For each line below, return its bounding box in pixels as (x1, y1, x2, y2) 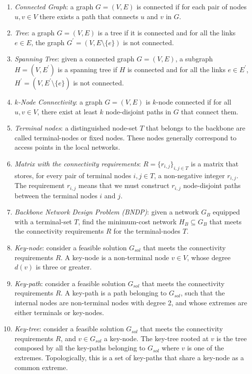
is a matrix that (191, 158, 239, 168)
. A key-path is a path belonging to (60, 288, 167, 298)
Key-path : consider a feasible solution (14, 278, 126, 288)
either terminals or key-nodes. (14, 307, 104, 317)
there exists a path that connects (39, 11, 139, 21)
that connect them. (181, 106, 238, 116)
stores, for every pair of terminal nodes (14, 170, 131, 180)
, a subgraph (175, 53, 213, 64)
